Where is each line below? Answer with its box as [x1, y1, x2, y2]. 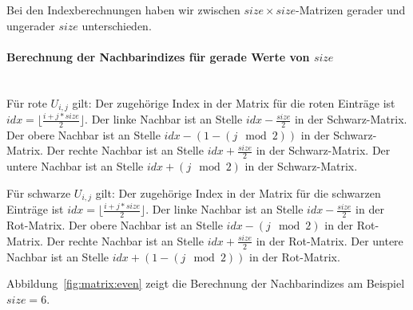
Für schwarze [6, 184, 71, 201]
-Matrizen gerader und [295, 2, 406, 18]
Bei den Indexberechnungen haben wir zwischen [6, 2, 240, 18]
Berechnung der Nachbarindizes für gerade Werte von [6, 48, 310, 65]
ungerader [6, 17, 55, 33]
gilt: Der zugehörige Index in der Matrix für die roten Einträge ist [72, 94, 395, 111]
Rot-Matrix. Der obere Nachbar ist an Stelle [6, 217, 223, 233]
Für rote [6, 94, 47, 111]
